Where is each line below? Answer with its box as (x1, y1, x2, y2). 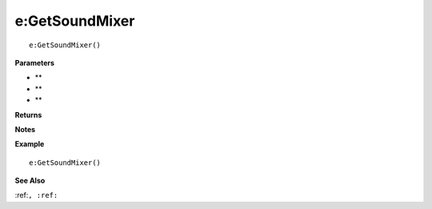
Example (14, 139, 45, 149)
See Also (14, 176, 46, 186)
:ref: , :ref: (14, 191, 58, 200)
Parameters (14, 58, 55, 67)
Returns (14, 110, 42, 119)
